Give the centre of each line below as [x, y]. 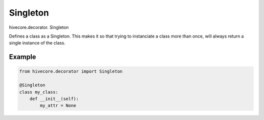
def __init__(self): [54, 99]
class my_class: [39, 92]
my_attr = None [58, 106]
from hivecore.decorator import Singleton [71, 71]
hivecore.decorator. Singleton [39, 27]
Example [22, 57]
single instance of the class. [37, 43]
